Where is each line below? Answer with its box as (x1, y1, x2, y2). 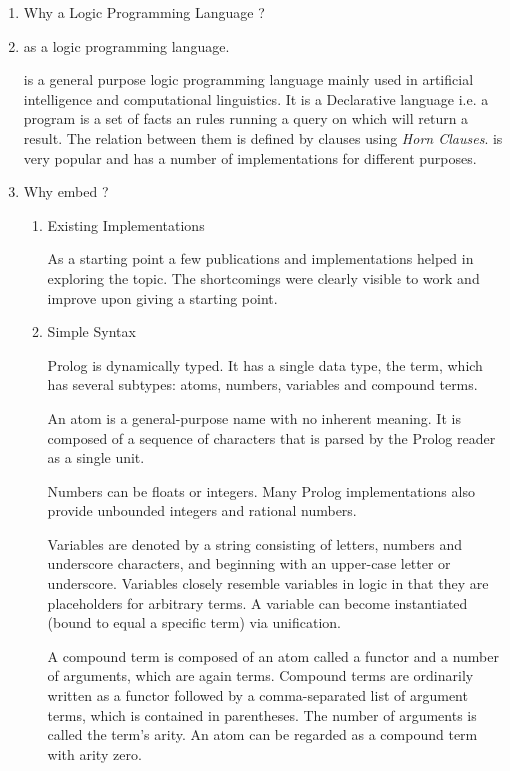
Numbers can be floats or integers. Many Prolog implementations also (47, 480, 475, 501)
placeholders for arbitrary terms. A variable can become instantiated (47, 592, 468, 613)
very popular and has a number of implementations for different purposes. (23, 147, 477, 168)
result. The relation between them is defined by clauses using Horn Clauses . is (23, 127, 503, 148)
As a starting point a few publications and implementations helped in (47, 248, 474, 269)
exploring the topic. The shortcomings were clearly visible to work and (47, 267, 480, 288)
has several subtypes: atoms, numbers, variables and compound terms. (47, 374, 478, 395)
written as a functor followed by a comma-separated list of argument (47, 685, 468, 706)
